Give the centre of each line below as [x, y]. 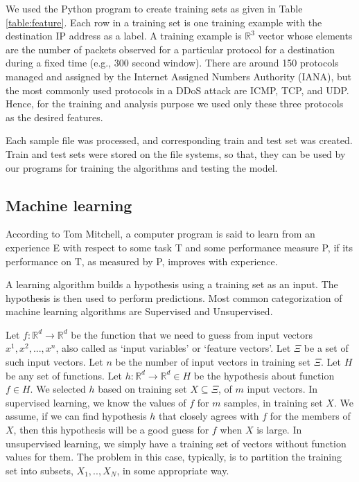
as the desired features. [54, 117]
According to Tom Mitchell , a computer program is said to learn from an [160, 234]
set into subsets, [40, 470]
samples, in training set [273, 402]
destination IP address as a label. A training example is [124, 36]
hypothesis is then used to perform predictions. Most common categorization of [174, 297]
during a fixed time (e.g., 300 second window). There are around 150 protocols [172, 63]
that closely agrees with [209, 416]
